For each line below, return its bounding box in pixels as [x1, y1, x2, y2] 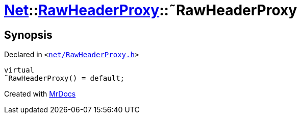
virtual [4, 66, 35, 75]
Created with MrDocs [4, 89, 76, 99]
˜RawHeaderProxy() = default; [4, 74, 125, 83]
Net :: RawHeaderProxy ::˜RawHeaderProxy [4, 2, 297, 19]
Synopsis [4, 28, 53, 41]
